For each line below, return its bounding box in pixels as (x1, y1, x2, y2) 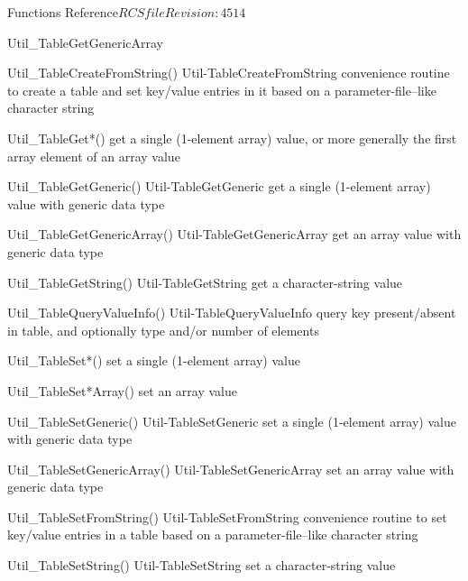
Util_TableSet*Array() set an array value (7, 381, 237, 400)
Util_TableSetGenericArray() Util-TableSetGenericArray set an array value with (7, 459, 454, 478)
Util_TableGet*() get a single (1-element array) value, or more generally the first (7, 128, 457, 147)
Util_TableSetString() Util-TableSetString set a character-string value (7, 556, 396, 575)
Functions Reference (7, 3, 119, 21)
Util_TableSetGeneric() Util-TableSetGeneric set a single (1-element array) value (7, 411, 456, 430)
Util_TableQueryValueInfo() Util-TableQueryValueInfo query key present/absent (7, 303, 456, 322)
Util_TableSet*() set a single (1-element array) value (7, 351, 300, 370)
